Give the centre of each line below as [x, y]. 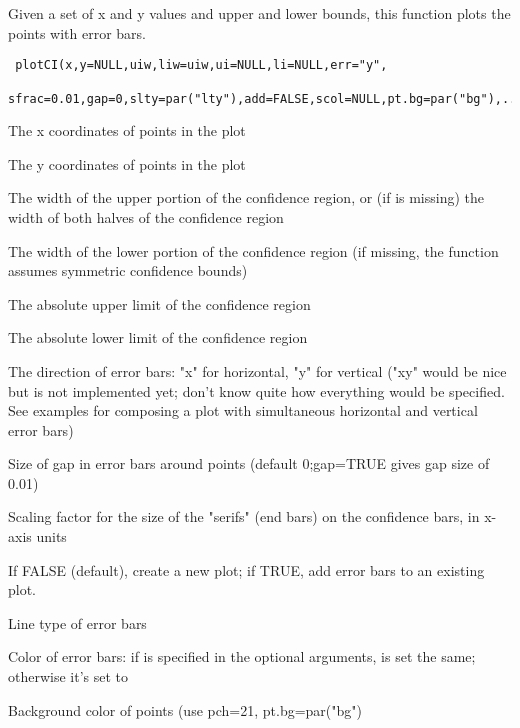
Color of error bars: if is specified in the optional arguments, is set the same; [242, 656]
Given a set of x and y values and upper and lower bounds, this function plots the [259, 13]
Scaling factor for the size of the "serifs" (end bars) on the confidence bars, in [244, 516]
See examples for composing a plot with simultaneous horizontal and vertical [243, 410]
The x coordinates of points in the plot [127, 130]
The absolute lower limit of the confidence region [158, 337]
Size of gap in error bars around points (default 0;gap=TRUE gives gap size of [249, 463]
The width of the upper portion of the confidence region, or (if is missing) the [246, 197]
